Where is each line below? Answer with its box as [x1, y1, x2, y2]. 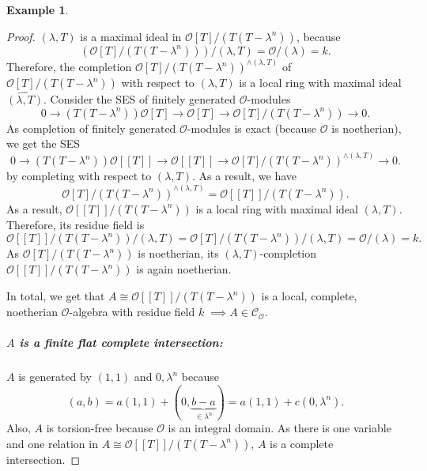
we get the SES [6, 135, 81, 152]
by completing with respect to [6, 168, 152, 184]
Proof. [6, 28, 36, 44]
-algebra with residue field [69, 303, 195, 320]
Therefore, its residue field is [6, 216, 145, 232]
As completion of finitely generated [6, 119, 176, 136]
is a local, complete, [261, 288, 357, 304]
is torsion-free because [46, 419, 153, 435]
